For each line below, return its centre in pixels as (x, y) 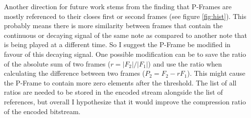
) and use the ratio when (185, 63)
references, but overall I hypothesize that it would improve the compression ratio (125, 101)
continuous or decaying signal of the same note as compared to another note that (126, 35)
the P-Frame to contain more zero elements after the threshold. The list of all (120, 82)
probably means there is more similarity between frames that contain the (113, 25)
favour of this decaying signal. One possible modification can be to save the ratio (125, 54)
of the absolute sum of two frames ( (57, 63)
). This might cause (216, 73)
